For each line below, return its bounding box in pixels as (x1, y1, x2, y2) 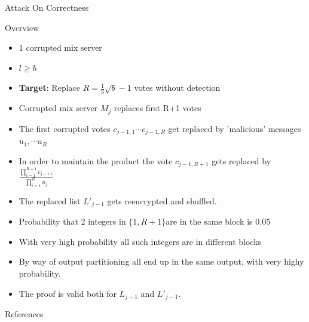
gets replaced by (212, 154, 271, 167)
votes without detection (134, 81, 221, 94)
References (5, 308, 44, 320)
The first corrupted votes (19, 122, 111, 134)
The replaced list (19, 194, 81, 207)
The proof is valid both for (19, 287, 117, 299)
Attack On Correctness (5, 1, 89, 13)
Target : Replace (19, 81, 80, 94)
